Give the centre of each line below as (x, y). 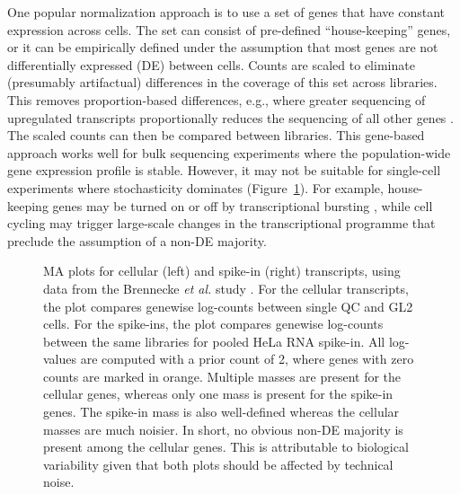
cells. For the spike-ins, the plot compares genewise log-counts (213, 324)
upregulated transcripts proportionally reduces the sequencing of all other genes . (230, 117)
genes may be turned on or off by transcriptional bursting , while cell (243, 205)
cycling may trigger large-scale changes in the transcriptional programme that (221, 223)
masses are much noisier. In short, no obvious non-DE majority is (223, 429)
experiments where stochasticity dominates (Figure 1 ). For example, (195, 187)
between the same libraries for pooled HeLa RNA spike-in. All (214, 341)
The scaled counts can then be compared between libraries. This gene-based (216, 135)
